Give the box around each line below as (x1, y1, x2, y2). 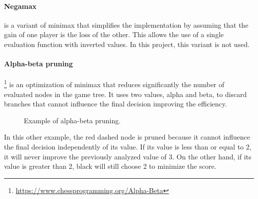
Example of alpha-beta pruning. (24, 115, 121, 125)
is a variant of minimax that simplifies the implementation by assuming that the (4, 19, 249, 30)
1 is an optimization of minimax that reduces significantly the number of (4, 78, 225, 90)
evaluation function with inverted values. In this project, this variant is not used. (4, 39, 250, 49)
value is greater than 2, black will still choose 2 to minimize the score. (4, 161, 216, 171)
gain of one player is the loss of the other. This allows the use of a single (4, 29, 224, 40)
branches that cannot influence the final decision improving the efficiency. (4, 99, 227, 109)
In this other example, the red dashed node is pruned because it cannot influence (4, 132, 250, 142)
